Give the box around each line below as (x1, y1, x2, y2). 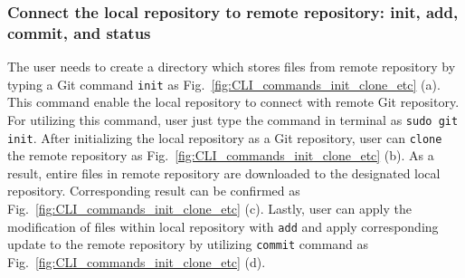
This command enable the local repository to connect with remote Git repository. (7, 92, 460, 111)
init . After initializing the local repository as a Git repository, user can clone (7, 128, 442, 147)
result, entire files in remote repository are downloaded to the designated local (7, 163, 441, 182)
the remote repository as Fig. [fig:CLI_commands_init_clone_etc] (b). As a (7, 146, 434, 165)
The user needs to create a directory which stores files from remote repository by (7, 57, 456, 76)
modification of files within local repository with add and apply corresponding (7, 216, 439, 235)
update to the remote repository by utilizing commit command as (7, 235, 369, 254)
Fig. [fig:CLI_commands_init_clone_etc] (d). (7, 252, 266, 271)
